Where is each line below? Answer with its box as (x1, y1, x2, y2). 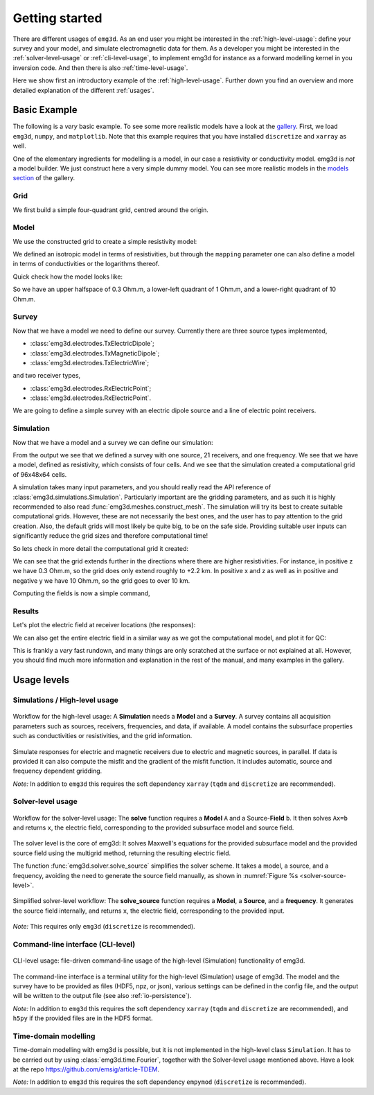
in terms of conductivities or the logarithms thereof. (12, 260, 160, 268)
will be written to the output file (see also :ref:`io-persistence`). (12, 992, 192, 1000)
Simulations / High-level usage (12, 695, 119, 705)
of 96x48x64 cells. (12, 470, 67, 478)
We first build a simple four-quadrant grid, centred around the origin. (12, 205, 209, 214)
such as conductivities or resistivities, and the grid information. (12, 732, 193, 740)
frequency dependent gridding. (12, 766, 103, 776)
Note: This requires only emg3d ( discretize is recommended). (12, 922, 195, 931)
